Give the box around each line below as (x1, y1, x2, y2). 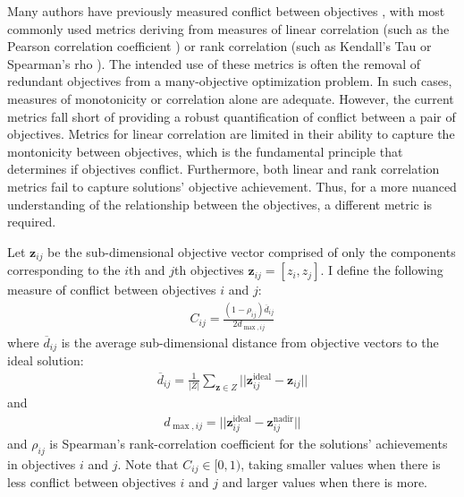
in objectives (7, 454, 76, 473)
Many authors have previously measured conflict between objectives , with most (7, 2, 445, 20)
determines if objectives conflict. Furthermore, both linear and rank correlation (7, 159, 440, 178)
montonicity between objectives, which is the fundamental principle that (7, 141, 403, 160)
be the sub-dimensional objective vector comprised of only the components (47, 242, 456, 261)
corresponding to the (7, 261, 121, 279)
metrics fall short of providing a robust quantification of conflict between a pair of (7, 107, 456, 125)
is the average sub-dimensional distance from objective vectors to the (61, 332, 439, 351)
